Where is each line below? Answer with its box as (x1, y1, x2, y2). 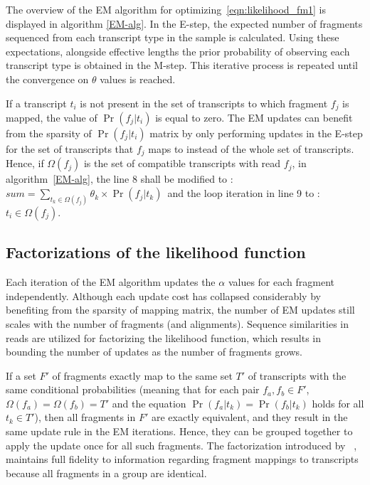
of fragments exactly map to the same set (52, 368, 233, 383)
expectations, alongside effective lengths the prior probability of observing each (6, 43, 350, 58)
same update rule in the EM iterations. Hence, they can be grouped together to (6, 424, 353, 439)
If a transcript (6, 95, 67, 110)
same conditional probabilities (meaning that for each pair (6, 382, 260, 397)
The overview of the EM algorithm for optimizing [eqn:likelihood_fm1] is (6, 2, 327, 16)
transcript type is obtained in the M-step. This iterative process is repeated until (6, 58, 359, 73)
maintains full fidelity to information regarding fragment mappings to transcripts (6, 452, 359, 467)
